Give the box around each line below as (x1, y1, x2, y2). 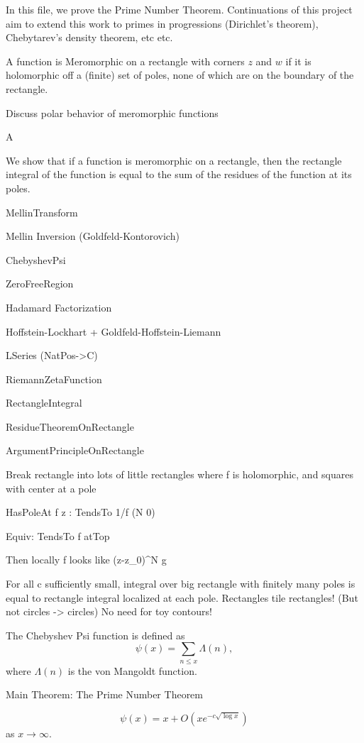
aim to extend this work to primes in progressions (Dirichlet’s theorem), (6, 16, 319, 31)
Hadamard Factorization (6, 299, 112, 314)
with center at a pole (6, 480, 96, 495)
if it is (285, 53, 311, 68)
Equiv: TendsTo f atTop (6, 528, 110, 543)
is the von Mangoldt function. (67, 663, 197, 678)
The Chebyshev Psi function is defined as (6, 627, 185, 642)
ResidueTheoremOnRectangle (6, 419, 134, 434)
